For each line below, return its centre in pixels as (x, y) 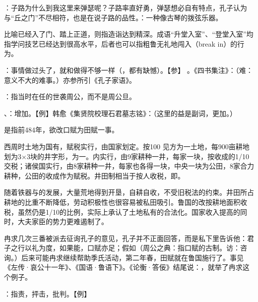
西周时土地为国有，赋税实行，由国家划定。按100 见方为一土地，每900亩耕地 (127, 146)
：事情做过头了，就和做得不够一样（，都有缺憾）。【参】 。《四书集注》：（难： (129, 70)
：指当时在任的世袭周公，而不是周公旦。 (70, 96)
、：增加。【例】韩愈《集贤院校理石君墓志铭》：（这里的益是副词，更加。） (120, 113)
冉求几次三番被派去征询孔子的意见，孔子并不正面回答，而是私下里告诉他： (126, 238)
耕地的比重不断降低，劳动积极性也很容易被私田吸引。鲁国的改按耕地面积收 (126, 202)
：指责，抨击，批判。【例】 (47, 293)
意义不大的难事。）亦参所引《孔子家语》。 (70, 80)
